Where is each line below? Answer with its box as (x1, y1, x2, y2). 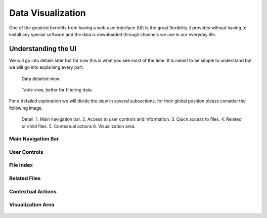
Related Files (9, 175, 41, 182)
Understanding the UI (9, 44, 77, 53)
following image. (9, 105, 43, 111)
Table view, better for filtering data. (21, 87, 93, 93)
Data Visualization (9, 7, 86, 18)
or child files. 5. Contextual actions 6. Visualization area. (21, 123, 136, 129)
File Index (9, 162, 33, 169)
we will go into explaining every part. (9, 64, 84, 70)
